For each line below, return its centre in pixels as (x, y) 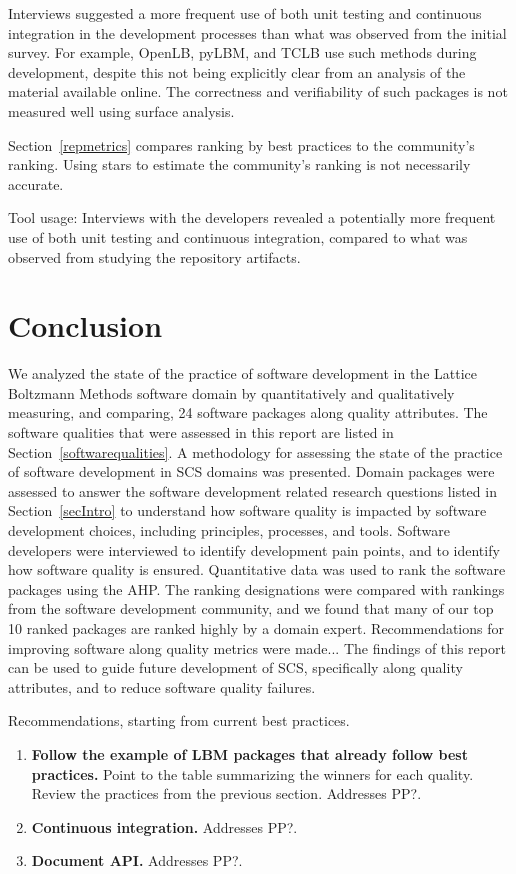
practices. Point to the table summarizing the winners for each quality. (252, 773)
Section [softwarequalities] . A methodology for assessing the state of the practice (255, 451)
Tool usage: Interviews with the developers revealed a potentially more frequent (252, 217)
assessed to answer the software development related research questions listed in (252, 490)
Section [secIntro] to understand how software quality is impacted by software (247, 510)
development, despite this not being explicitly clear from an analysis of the (237, 71)
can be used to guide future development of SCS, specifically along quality (235, 667)
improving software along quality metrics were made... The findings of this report (257, 647)
